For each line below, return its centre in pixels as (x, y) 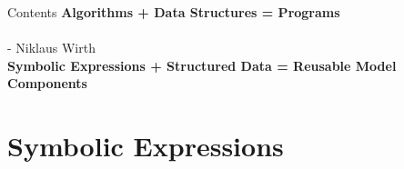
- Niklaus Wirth (51, 48)
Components (47, 83)
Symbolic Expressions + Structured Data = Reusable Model (202, 65)
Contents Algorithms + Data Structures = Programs (174, 12)
